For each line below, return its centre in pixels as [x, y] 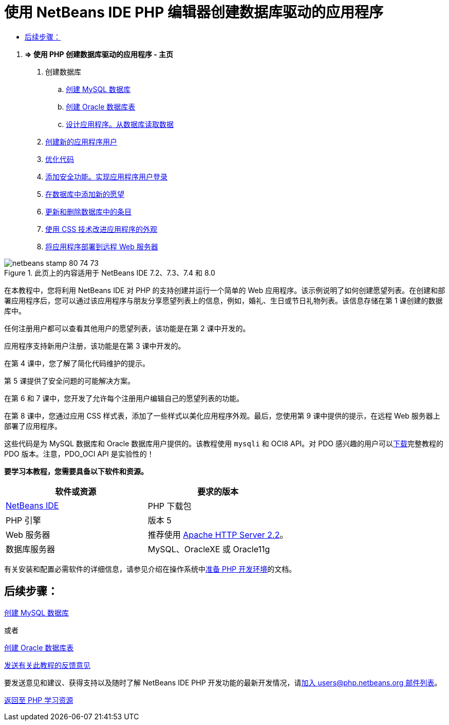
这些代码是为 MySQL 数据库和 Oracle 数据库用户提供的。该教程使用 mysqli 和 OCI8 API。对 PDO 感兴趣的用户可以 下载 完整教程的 [224, 443]
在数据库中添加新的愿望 [85, 194]
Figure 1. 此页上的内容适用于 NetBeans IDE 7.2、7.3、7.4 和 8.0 [110, 273]
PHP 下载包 [170, 506]
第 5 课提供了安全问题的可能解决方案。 [70, 380]
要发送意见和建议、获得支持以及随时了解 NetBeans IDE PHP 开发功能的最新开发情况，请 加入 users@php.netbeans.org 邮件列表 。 [223, 682]
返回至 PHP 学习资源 [39, 700]
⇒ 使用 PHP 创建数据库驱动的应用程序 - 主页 [99, 54]
